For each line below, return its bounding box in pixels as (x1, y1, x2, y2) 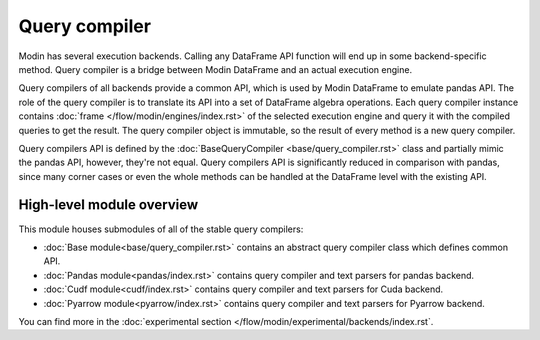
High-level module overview (18, 196, 199, 214)
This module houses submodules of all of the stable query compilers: (18, 223, 304, 235)
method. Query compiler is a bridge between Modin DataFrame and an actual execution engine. (18, 63, 413, 75)
